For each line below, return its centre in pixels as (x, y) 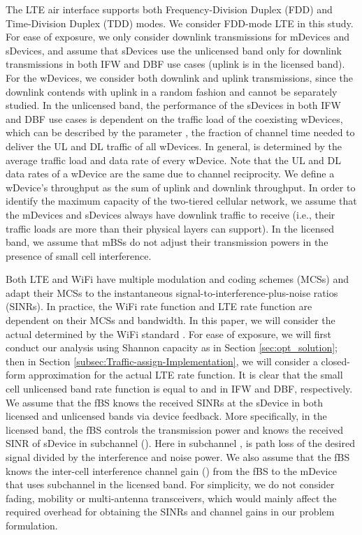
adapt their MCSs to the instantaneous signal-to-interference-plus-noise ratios (172, 292)
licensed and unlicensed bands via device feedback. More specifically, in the (166, 416)
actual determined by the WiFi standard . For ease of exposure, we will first (169, 334)
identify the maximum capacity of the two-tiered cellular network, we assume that (181, 201)
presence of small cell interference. (79, 255)
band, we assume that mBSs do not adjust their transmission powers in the (167, 242)
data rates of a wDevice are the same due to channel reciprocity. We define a (170, 174)
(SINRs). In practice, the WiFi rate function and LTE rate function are (159, 306)
